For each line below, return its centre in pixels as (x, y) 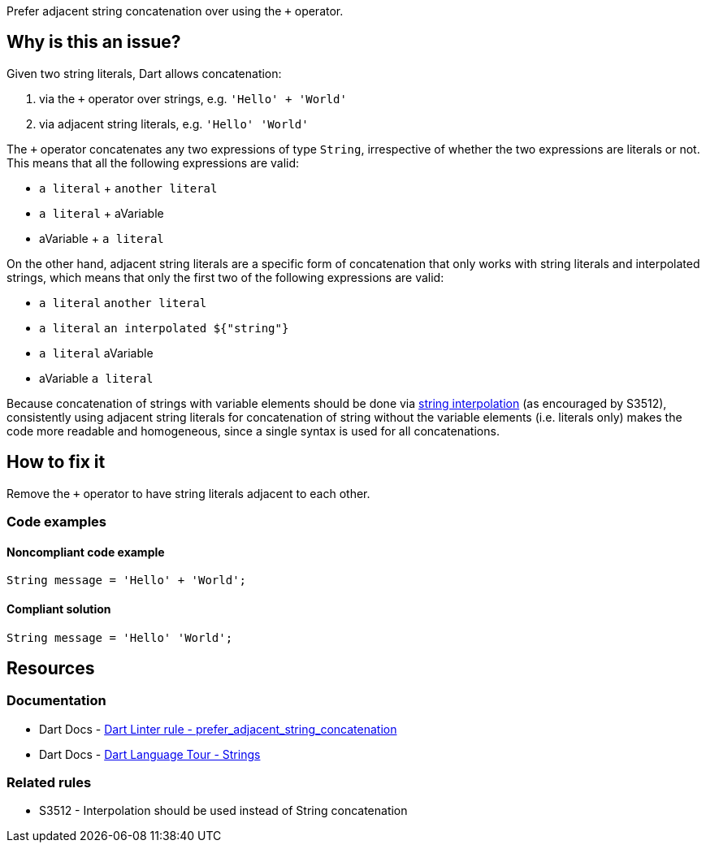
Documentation (56, 701)
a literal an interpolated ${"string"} (164, 328)
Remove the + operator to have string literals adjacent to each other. (188, 493)
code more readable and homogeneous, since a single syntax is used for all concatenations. (253, 431)
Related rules (49, 783)
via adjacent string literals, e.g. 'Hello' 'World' (174, 123)
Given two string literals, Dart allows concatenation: (144, 73)
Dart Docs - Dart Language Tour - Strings (150, 754)
